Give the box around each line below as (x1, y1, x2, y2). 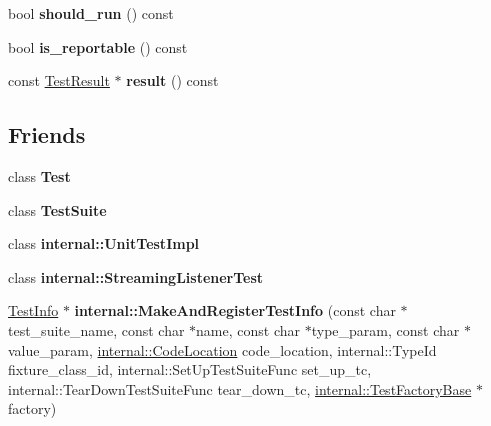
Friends (8, 119, 86, 150)
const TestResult (8, 70, 110, 91)
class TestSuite (8, 199, 107, 220)
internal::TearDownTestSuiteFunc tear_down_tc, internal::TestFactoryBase (8, 378, 472, 399)
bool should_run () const (8, 3, 174, 23)
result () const (126, 70, 219, 91)
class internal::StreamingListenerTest (8, 266, 264, 287)
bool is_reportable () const (8, 36, 188, 57)
